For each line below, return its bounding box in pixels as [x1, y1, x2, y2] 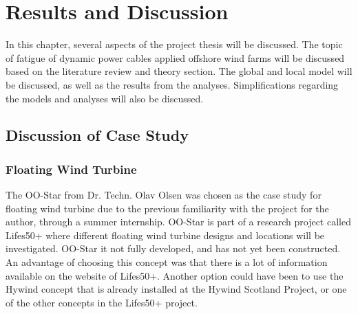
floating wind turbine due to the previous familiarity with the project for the [6, 201, 329, 215]
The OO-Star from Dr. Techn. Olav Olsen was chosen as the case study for [6, 188, 322, 202]
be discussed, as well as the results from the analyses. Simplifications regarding [6, 77, 339, 91]
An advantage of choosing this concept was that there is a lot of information [6, 255, 328, 269]
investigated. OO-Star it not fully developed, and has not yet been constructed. [6, 241, 341, 256]
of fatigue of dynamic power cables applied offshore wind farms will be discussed [6, 50, 345, 65]
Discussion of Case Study [6, 124, 189, 146]
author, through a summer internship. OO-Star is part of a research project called [6, 214, 351, 229]
